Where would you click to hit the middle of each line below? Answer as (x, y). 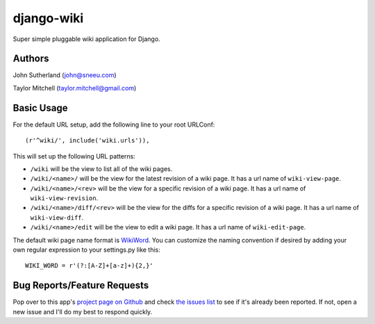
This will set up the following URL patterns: (74, 156)
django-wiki (48, 18)
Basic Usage (40, 108)
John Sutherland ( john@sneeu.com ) (65, 75)
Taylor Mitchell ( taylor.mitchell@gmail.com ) (75, 88)
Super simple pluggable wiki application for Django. (86, 39)
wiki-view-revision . (64, 198)
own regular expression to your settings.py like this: (87, 250)
